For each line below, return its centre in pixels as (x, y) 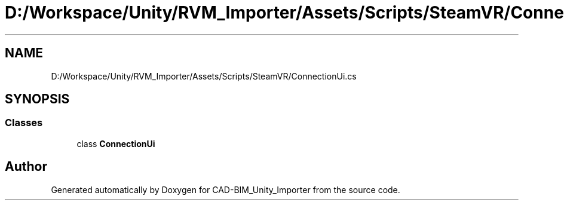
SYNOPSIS (37, 99)
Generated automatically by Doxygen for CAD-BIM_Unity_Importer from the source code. (226, 189)
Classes (24, 123)
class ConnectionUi (116, 143)
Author (26, 167)
